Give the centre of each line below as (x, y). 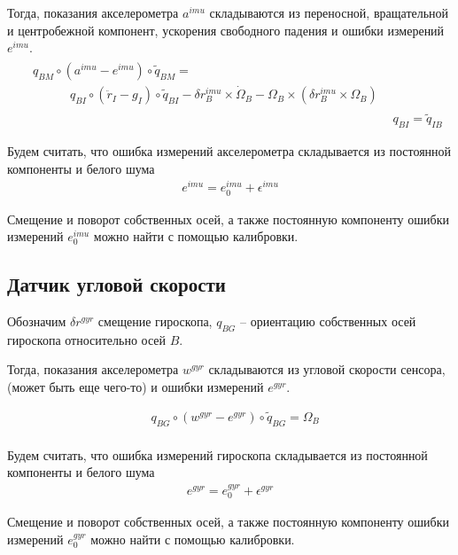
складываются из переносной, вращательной (329, 12)
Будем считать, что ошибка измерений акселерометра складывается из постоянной (229, 151)
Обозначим (37, 320)
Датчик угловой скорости (116, 284)
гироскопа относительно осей (87, 339)
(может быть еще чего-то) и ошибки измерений (136, 386)
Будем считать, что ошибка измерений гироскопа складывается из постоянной (217, 454)
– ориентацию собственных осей (328, 320)
